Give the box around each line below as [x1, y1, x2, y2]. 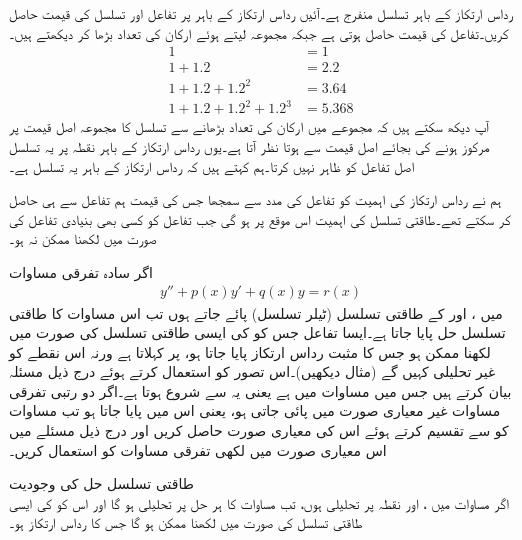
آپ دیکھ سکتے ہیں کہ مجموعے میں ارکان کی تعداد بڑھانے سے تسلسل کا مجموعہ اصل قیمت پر [9, 116, 489, 137]
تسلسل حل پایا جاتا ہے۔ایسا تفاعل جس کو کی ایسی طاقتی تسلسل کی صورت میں [9, 322, 506, 343]
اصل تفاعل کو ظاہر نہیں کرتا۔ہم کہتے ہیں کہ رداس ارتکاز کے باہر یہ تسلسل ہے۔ [9, 155, 414, 176]
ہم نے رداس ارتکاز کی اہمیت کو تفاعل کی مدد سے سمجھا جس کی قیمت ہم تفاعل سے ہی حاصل [9, 189, 502, 210]
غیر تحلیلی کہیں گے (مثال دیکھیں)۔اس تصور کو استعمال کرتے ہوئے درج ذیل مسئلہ [9, 361, 496, 382]
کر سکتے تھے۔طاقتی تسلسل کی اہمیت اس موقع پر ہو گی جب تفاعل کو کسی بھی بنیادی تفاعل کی [9, 208, 511, 229]
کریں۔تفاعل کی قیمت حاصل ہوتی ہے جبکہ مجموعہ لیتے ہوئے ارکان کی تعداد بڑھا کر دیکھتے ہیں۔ [9, 22, 509, 43]
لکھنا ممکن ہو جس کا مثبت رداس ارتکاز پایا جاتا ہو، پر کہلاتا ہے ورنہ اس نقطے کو [9, 341, 491, 362]
